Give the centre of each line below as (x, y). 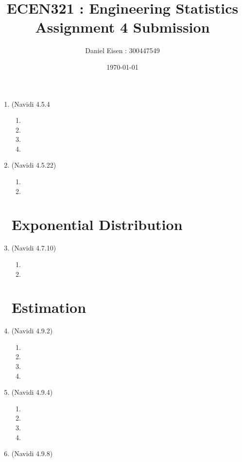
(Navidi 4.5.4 (31, 104)
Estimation (49, 307)
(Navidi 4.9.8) (32, 453)
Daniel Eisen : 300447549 (122, 50)
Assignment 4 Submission (122, 27)
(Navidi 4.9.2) (32, 331)
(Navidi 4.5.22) (34, 165)
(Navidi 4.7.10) (34, 248)
